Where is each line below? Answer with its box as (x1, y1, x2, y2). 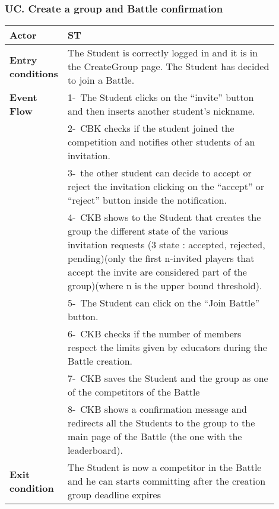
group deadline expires (67, 488, 161, 502)
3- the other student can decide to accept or (67, 166, 252, 180)
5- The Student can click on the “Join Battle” (67, 296, 259, 310)
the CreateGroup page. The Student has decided (67, 59, 270, 74)
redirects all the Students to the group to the (67, 416, 255, 430)
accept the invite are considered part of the (67, 265, 247, 279)
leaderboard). (67, 443, 123, 457)
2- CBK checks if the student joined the (67, 121, 234, 135)
